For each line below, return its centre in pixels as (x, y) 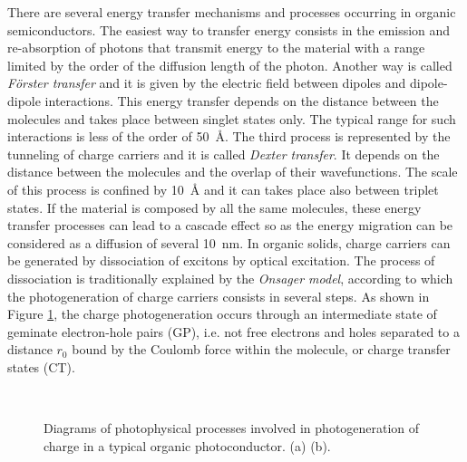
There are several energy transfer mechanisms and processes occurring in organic (232, 12)
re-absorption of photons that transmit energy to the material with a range (216, 48)
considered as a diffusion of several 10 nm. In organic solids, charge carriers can (229, 242)
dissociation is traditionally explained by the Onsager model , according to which (230, 278)
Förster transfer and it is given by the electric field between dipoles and (207, 83)
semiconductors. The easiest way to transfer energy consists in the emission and (229, 29)
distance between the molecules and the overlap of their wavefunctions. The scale (233, 172)
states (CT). (41, 366)
